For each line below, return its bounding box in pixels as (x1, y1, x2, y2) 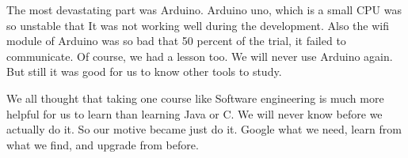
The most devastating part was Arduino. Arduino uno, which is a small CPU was (6, 2, 402, 17)
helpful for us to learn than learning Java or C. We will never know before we (6, 105, 383, 122)
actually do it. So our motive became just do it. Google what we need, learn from (6, 121, 402, 137)
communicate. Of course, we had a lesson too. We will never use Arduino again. (6, 47, 393, 64)
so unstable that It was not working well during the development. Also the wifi (6, 17, 389, 33)
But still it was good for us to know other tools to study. (6, 63, 282, 80)
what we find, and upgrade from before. (6, 136, 199, 152)
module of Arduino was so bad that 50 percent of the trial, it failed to (6, 32, 346, 49)
